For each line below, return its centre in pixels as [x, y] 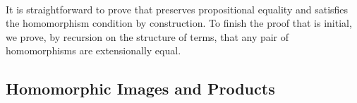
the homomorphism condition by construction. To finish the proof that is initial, [179, 23]
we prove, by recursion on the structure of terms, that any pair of [147, 36]
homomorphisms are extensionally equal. [93, 50]
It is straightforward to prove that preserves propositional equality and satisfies [177, 9]
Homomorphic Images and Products [140, 89]
